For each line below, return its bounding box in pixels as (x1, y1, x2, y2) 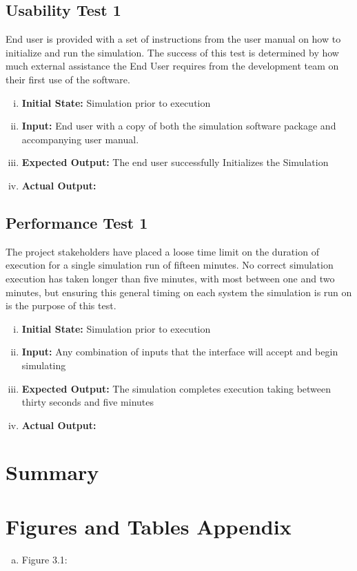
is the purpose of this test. (6, 298, 116, 313)
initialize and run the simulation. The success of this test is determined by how (6, 45, 339, 59)
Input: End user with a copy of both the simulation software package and (21, 118, 336, 133)
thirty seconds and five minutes (21, 395, 154, 409)
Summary (6, 458, 99, 486)
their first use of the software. (6, 72, 130, 86)
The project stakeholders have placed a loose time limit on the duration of (6, 244, 319, 258)
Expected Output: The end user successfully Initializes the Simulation (21, 155, 329, 169)
